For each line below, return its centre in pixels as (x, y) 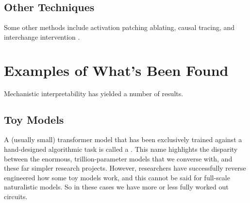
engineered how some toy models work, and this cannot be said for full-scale (117, 177)
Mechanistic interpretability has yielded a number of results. (94, 93)
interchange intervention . (42, 36)
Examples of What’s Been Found (116, 70)
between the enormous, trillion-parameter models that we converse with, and (118, 158)
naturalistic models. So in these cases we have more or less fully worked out (116, 187)
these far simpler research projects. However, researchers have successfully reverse (125, 168)
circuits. (16, 196)
